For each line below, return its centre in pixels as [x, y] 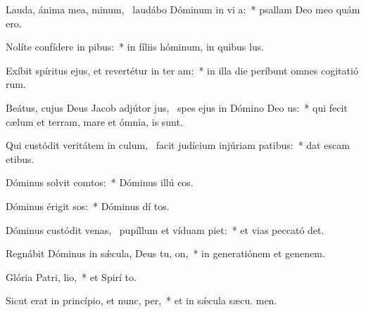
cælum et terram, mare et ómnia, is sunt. [94, 121]
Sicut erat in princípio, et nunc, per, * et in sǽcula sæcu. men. [141, 300]
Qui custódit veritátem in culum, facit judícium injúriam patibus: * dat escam [178, 145]
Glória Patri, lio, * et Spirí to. [71, 277]
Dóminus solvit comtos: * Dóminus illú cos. [100, 182]
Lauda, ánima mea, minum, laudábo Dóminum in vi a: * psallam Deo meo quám [183, 9]
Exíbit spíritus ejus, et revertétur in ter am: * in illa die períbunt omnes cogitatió [182, 70]
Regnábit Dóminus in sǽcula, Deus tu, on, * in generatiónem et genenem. [165, 253]
